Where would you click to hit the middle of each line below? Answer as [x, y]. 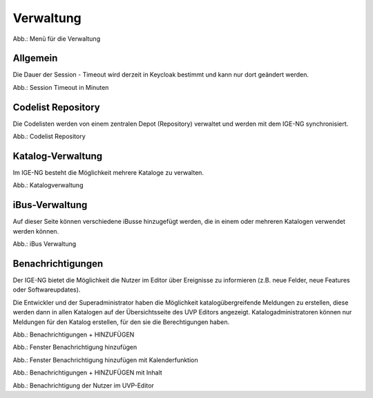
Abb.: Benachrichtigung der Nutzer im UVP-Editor [84, 385]
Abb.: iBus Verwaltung [45, 244]
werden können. [36, 231]
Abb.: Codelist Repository [49, 136]
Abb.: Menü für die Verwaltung [56, 39]
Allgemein [35, 58]
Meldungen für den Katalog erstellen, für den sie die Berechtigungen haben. [121, 322]
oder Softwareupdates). [47, 290]
